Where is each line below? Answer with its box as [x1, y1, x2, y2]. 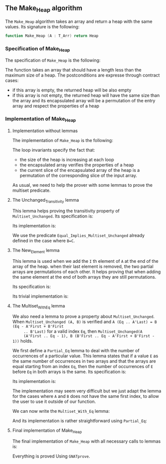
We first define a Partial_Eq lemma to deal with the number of [12, 348, 140, 354]
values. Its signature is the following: [5, 24, 80, 29]
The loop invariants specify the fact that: [12, 147, 95, 153]
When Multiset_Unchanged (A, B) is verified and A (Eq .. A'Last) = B [12, 319, 157, 325]
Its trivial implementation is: [12, 293, 68, 299]
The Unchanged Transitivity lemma [12, 197, 79, 204]
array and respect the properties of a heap [12, 103, 100, 109]
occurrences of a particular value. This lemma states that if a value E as [12, 353, 159, 359]
